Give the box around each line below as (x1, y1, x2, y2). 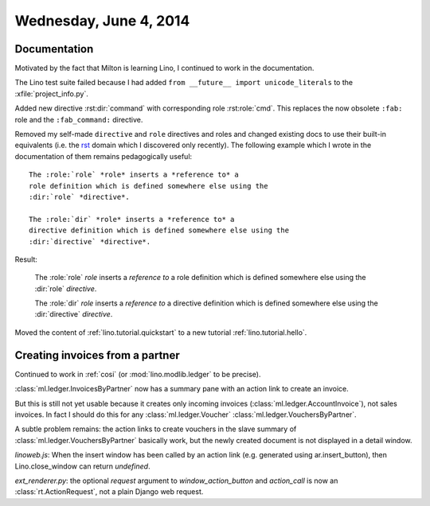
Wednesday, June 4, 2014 (14, 12, 190, 29)
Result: (14, 255, 37, 264)
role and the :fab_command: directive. (14, 115, 143, 124)
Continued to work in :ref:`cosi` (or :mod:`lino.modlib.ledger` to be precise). (14, 369, 261, 379)
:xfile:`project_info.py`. (14, 88, 89, 99)
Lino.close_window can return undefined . (14, 461, 150, 471)
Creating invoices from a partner (14, 348, 180, 362)
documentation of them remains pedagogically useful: (14, 151, 193, 161)
